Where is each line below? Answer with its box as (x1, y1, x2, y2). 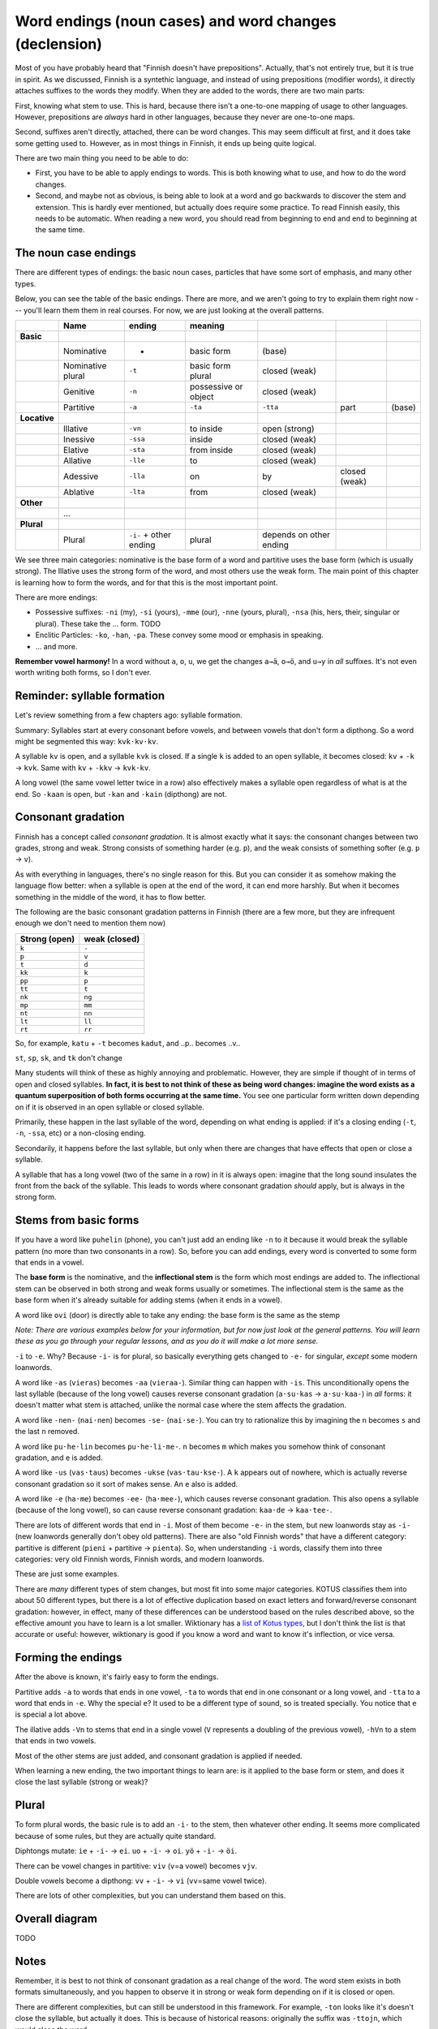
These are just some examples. (15, 1569, 119, 1579)
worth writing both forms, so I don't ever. (15, 668, 152, 678)
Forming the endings (15, 1651, 122, 1665)
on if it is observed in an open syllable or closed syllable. (15, 1102, 204, 1112)
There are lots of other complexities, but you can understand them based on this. (15, 1891, 286, 1901)
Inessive (62, 433, 95, 445)
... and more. (35, 641, 78, 651)
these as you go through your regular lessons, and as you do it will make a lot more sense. (15, 1336, 319, 1346)
